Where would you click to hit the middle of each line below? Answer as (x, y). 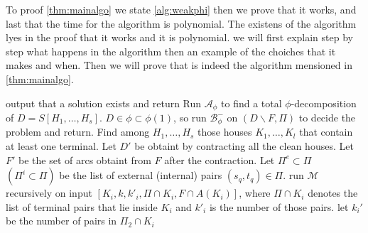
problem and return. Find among (78, 132)
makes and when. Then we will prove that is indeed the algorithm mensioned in (179, 65)
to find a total (251, 103)
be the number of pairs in (61, 221)
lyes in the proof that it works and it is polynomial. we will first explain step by (179, 37)
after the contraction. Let (220, 159)
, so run (190, 118)
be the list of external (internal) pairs (141, 175)
